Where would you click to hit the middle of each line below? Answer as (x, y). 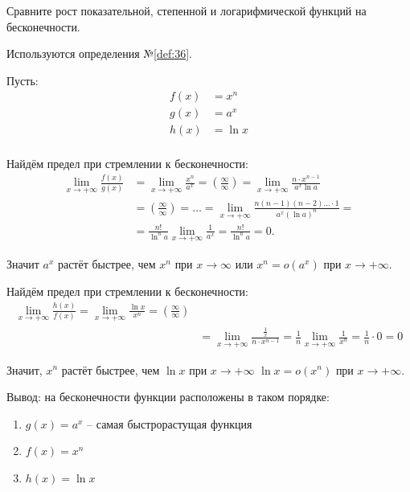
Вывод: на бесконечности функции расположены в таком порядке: (168, 397)
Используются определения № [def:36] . (99, 53)
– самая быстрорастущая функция (170, 423)
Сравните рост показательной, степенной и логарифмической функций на (187, 10)
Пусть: (23, 80)
